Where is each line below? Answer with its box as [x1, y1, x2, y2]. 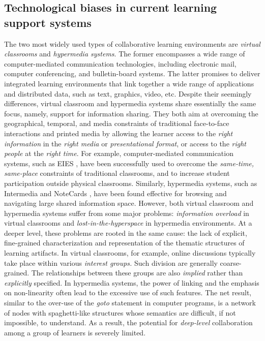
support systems [4, 14, 92, 30]
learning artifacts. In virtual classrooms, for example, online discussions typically [4, 247, 256, 258]
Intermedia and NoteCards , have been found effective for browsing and [4, 188, 227, 198]
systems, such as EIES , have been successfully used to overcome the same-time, [4, 158, 254, 168]
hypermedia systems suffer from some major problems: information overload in [4, 207, 249, 218]
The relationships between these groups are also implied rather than [31, 267, 243, 278]
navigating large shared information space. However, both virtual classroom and [4, 198, 254, 208]
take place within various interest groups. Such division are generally [4, 257, 218, 268]
